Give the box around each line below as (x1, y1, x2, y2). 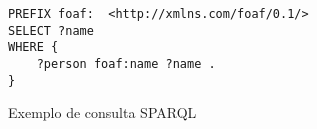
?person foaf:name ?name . (36, 56, 216, 71)
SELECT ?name (8, 23, 94, 38)
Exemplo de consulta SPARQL (8, 102, 197, 123)
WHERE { (8, 40, 59, 55)
